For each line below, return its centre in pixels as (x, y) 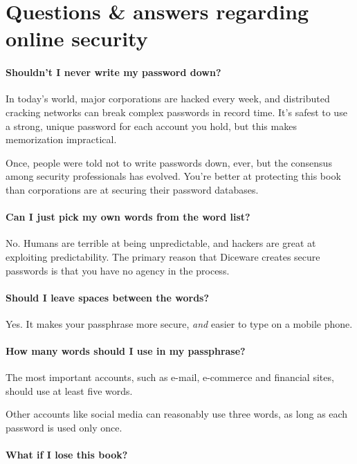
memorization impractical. (61, 139)
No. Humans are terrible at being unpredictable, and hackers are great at (161, 243)
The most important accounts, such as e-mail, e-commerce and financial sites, (170, 377)
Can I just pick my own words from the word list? (128, 217)
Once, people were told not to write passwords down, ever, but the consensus (169, 162)
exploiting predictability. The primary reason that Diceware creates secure (163, 256)
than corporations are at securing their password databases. (132, 189)
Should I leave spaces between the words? (108, 297)
